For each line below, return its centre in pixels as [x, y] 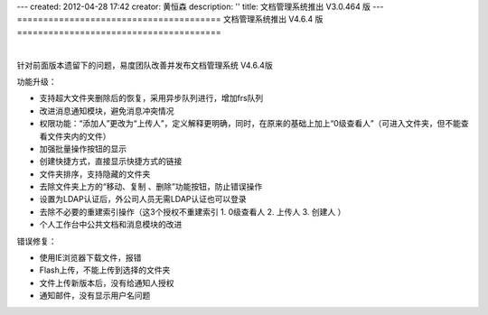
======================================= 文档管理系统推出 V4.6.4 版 [170, 19]
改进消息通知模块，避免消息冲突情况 [107, 111]
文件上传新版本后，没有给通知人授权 [107, 283]
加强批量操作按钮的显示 [83, 148]
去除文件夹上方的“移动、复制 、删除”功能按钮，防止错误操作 [151, 187]
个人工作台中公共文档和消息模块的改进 [111, 225]
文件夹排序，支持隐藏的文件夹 [95, 174]
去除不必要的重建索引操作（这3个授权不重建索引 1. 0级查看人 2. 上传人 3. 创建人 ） [192, 211]
